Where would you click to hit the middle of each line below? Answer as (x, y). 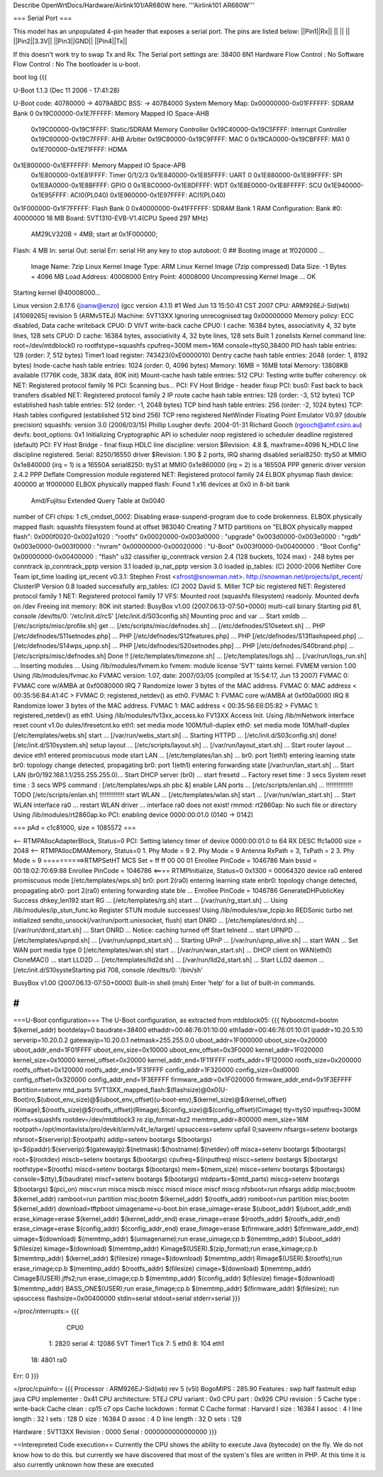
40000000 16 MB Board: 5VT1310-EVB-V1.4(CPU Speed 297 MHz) (111, 218)
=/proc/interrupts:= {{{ (46, 1311)
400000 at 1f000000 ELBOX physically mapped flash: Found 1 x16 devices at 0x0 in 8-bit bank (151, 484)
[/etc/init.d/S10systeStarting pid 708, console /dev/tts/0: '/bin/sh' (108, 970)
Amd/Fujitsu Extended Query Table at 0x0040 (98, 500)
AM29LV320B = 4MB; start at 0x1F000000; (94, 234)
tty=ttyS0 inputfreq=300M (322, 1109)
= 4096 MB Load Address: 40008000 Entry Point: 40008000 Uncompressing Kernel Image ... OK (173, 276)
